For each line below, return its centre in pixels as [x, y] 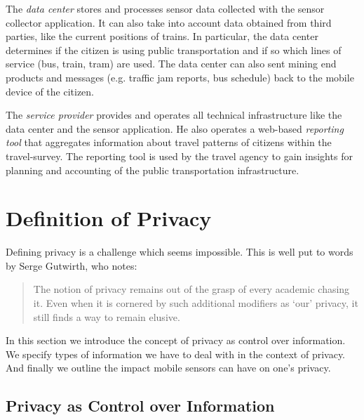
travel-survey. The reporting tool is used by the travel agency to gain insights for [179, 156]
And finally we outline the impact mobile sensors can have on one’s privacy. [168, 368]
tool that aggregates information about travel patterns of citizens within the [169, 142]
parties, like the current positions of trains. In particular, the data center [162, 36]
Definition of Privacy [109, 218]
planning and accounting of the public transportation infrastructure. [153, 170]
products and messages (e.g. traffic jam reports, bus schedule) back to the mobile [180, 77]
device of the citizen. [50, 91]
